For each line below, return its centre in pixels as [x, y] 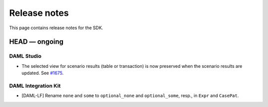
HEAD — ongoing [36, 42]
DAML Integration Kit [35, 86]
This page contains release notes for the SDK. [56, 28]
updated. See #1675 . [43, 73]
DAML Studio [25, 56]
